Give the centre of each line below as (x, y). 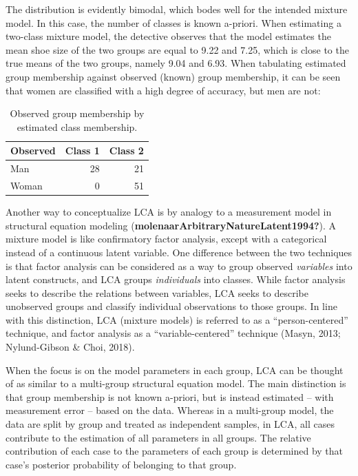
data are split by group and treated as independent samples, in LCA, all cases (170, 424)
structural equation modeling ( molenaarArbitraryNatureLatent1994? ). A (171, 225)
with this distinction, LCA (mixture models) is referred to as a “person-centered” (177, 319)
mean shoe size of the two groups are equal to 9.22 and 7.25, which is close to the (177, 49)
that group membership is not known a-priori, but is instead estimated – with (170, 396)
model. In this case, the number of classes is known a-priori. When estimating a (173, 22)
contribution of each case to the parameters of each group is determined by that (175, 451)
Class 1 (82, 151)
